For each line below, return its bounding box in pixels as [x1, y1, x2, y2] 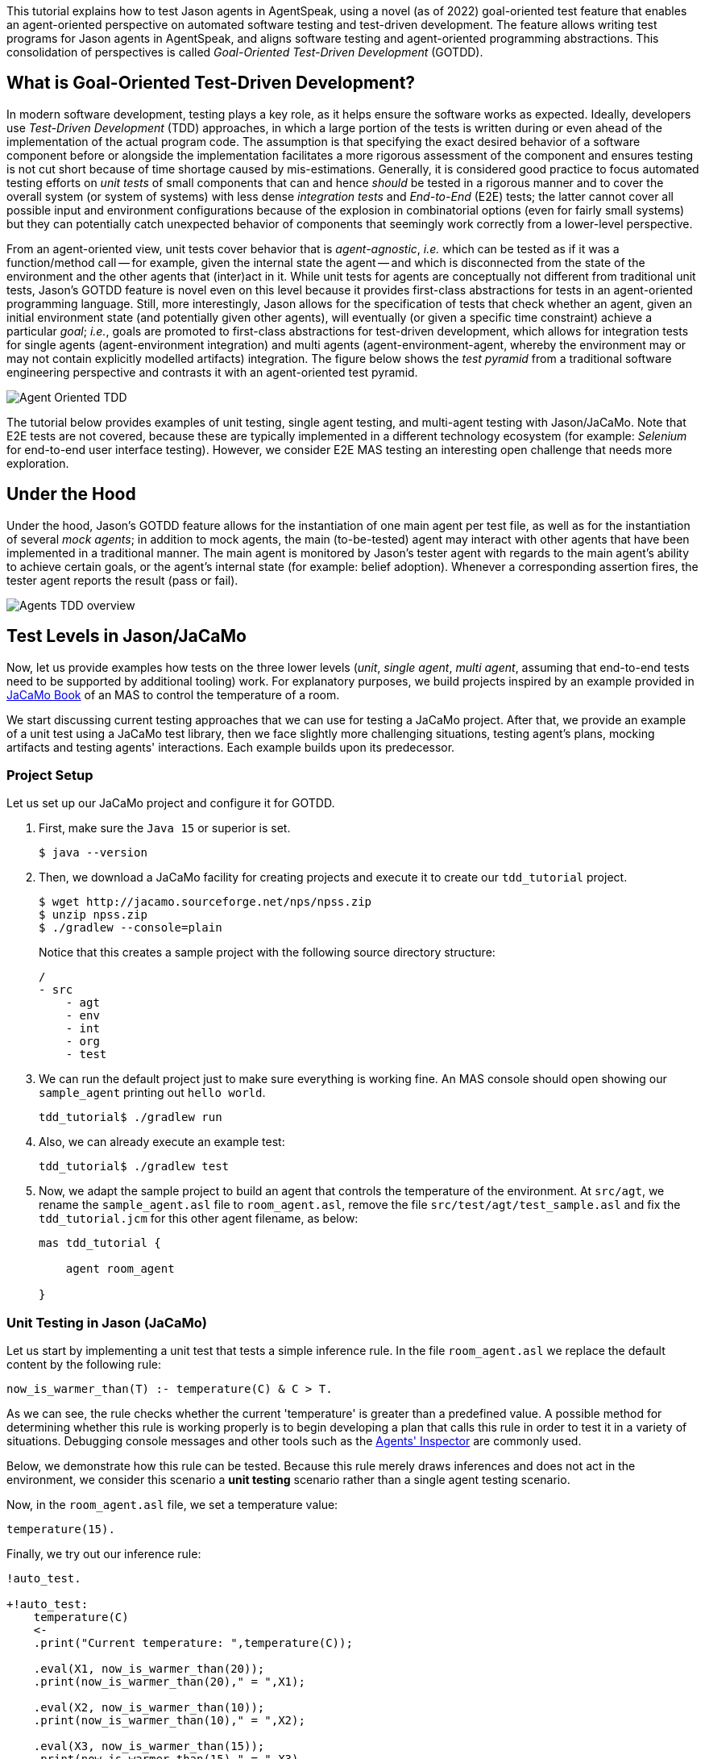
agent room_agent [65, 1262, 175, 1276]
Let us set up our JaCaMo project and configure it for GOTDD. [6, 796, 335, 811]
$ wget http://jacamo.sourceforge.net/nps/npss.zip [39, 895, 372, 909]
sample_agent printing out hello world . [39, 1086, 266, 1100]
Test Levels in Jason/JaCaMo [6, 626, 247, 647]
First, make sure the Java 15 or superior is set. [39, 821, 291, 836]
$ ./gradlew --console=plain [39, 921, 222, 935]
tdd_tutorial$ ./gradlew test [39, 1160, 230, 1173]
